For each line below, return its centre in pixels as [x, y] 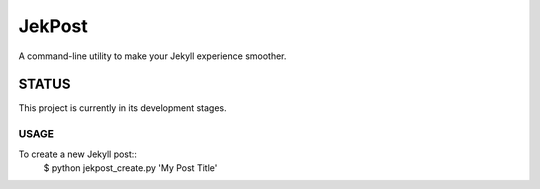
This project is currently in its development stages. [122, 108]
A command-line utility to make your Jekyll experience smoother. [152, 56]
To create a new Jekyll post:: [77, 154]
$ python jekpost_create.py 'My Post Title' [130, 167]
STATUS [44, 84]
